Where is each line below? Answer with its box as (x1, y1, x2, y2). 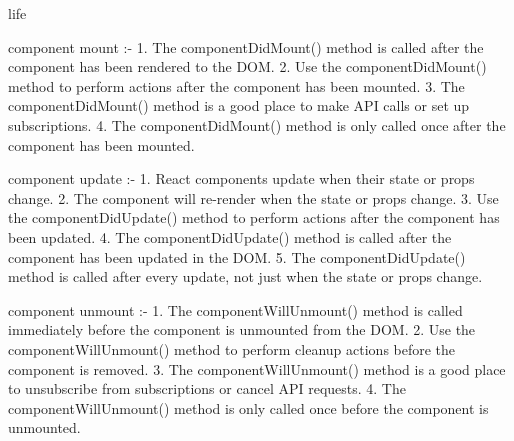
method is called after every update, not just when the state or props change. (8, 266, 483, 287)
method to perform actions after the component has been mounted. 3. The (8, 75, 465, 96)
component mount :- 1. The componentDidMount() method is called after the (8, 36, 484, 57)
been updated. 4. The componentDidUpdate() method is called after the (8, 226, 452, 247)
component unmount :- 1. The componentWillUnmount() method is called (8, 299, 463, 320)
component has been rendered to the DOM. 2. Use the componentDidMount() (8, 56, 487, 77)
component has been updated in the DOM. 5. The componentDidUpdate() (8, 246, 466, 267)
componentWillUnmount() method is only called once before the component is (8, 397, 489, 418)
